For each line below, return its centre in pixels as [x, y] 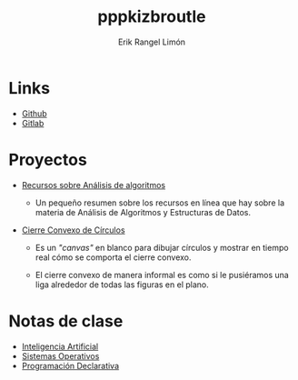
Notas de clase [66, 321]
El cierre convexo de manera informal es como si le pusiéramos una [162, 275]
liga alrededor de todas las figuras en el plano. [122, 285]
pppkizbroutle [152, 17]
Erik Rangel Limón [152, 42]
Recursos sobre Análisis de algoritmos [93, 185]
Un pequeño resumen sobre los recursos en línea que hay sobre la [160, 203]
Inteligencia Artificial [60, 346]
